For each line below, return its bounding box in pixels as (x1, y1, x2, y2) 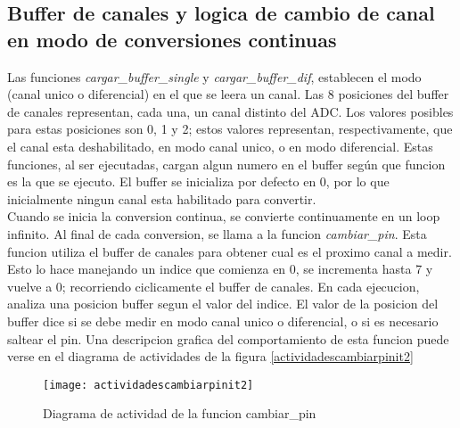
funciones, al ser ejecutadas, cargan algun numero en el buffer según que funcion (7, 154, 446, 173)
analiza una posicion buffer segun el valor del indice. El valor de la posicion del (7, 294, 439, 313)
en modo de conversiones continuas (7, 25, 337, 53)
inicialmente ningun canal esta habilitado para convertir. (7, 189, 316, 208)
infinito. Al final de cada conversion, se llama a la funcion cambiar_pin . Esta (7, 224, 427, 243)
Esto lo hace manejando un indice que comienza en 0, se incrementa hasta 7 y (7, 259, 433, 278)
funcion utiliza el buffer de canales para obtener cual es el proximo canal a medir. (7, 242, 452, 260)
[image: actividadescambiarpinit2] (43, 378, 254, 391)
